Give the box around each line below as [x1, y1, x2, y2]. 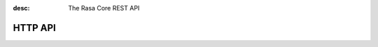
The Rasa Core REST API [68, 4, 140, 12]
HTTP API [13, 21, 56, 34]
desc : [13, 4, 30, 12]
